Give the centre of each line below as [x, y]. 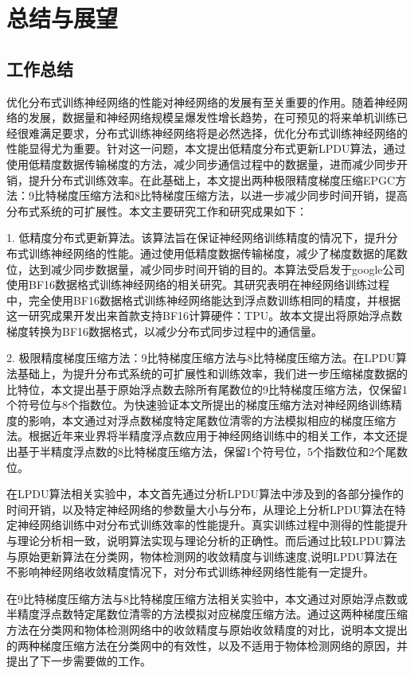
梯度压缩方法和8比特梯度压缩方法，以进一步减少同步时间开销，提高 [232, 195]
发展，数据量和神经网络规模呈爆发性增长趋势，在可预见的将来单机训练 [212, 117]
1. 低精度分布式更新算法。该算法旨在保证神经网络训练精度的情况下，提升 [197, 238]
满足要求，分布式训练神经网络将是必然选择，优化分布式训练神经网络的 [223, 132]
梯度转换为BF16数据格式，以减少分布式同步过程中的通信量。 [165, 331]
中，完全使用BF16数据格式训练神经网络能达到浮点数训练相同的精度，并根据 [204, 300]
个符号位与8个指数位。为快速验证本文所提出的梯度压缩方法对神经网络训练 [199, 405]
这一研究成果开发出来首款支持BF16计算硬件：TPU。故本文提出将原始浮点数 [205, 316]
